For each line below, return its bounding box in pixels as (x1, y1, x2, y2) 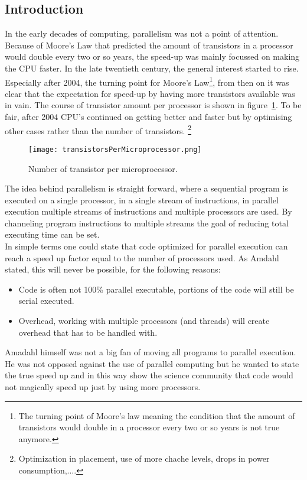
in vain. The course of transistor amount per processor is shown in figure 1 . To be (5, 99, 302, 111)
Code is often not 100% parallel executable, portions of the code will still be (18, 283, 294, 295)
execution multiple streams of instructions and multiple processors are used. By (5, 205, 292, 218)
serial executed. (18, 294, 74, 307)
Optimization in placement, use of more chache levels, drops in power (18, 452, 270, 465)
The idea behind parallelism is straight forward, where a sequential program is (5, 182, 288, 194)
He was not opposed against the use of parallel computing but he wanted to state (5, 357, 299, 369)
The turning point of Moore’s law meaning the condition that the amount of (18, 409, 295, 421)
